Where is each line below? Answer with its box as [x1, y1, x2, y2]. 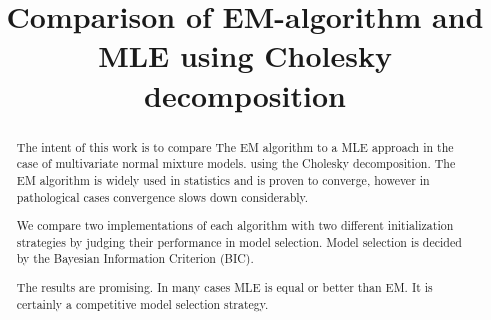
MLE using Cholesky [98, 35, 392, 76]
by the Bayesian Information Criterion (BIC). [16, 250, 254, 267]
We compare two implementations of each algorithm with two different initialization [16, 217, 454, 234]
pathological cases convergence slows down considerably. [16, 188, 309, 205]
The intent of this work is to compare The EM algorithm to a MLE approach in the [16, 138, 454, 155]
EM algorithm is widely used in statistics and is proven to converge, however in [16, 171, 430, 188]
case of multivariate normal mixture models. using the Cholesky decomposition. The [16, 155, 456, 172]
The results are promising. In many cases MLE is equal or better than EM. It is [16, 278, 433, 295]
